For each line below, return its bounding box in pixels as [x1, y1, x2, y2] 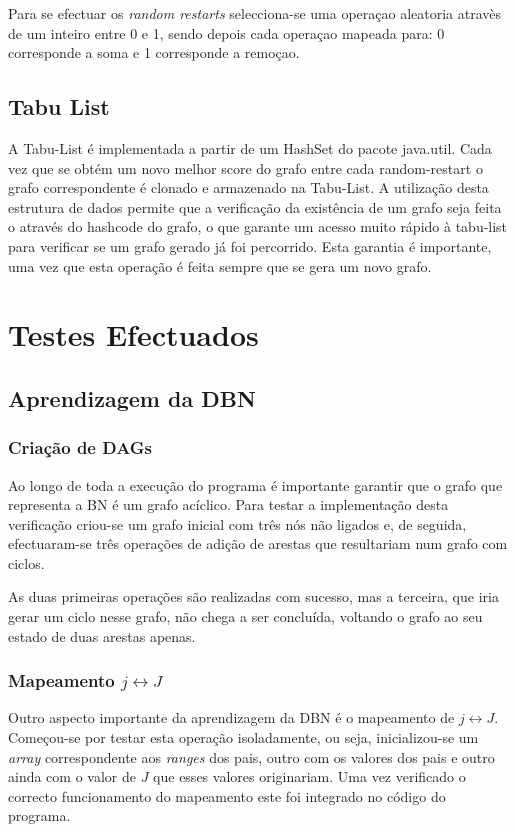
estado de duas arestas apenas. [8, 625, 196, 646]
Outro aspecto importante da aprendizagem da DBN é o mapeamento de [8, 707, 455, 728]
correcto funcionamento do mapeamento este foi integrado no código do [8, 785, 446, 806]
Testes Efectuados [8, 314, 259, 355]
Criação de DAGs [8, 435, 153, 460]
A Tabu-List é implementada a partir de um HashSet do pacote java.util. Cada [8, 137, 492, 158]
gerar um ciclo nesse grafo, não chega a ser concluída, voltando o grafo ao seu [8, 606, 483, 627]
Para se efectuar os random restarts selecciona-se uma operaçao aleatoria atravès [8, 3, 502, 23]
